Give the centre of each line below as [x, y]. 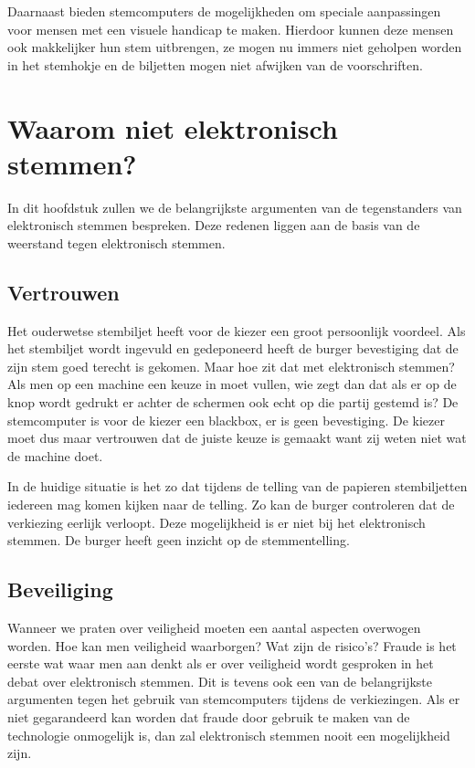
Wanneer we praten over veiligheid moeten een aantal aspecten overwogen [214, 627]
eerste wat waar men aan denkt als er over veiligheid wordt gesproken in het [221, 663]
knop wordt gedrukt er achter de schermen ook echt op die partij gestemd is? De [233, 402]
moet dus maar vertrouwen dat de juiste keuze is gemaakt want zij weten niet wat [237, 438]
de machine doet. [55, 455]
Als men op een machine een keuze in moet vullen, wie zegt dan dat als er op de [232, 384]
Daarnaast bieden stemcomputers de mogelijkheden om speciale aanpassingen [224, 11]
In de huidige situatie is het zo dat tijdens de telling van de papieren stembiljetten [237, 486]
